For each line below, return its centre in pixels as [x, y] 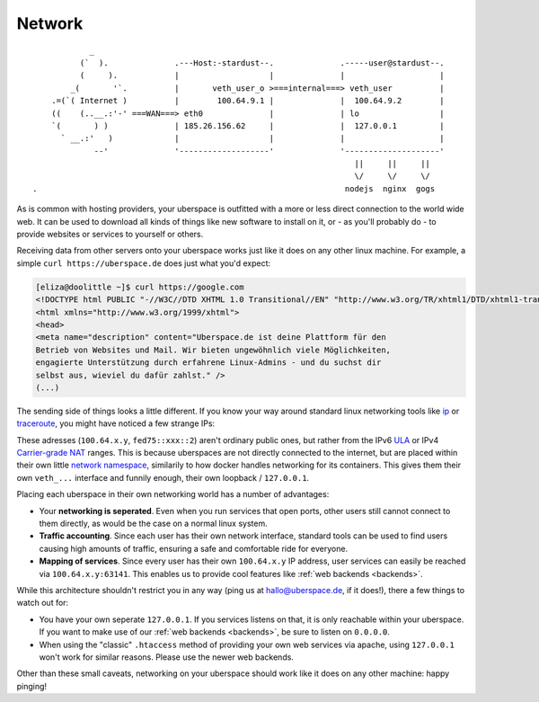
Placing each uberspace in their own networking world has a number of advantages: [173, 494]
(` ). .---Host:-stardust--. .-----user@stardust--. [262, 62]
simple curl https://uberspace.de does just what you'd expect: [144, 263]
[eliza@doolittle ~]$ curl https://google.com [140, 287]
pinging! [32, 686]
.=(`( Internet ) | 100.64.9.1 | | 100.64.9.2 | [247, 101]
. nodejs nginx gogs [234, 188]
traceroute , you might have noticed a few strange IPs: [116, 423]
